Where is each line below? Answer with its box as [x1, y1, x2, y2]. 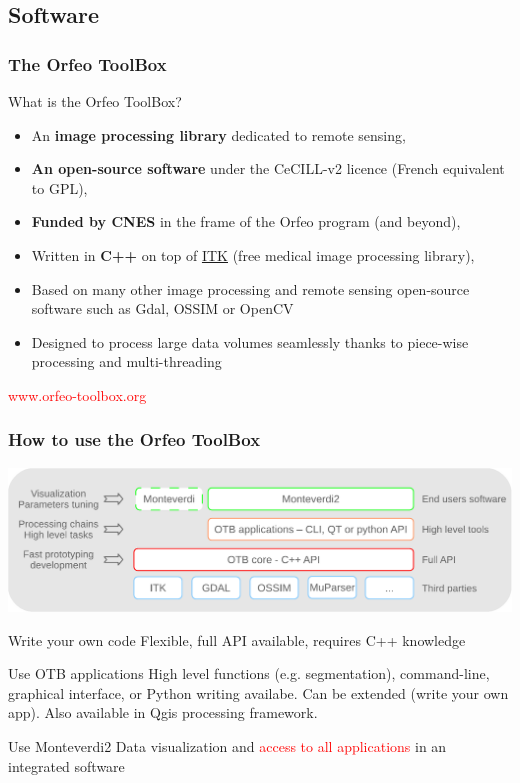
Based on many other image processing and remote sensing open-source [31, 278, 470, 299]
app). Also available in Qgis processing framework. [8, 702, 318, 723]
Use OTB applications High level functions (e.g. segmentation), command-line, [8, 663, 490, 684]
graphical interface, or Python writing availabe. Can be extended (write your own [8, 682, 509, 703]
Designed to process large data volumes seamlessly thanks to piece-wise [31, 331, 469, 352]
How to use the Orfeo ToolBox [8, 427, 261, 452]
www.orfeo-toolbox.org [8, 384, 147, 405]
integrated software [8, 755, 125, 776]
